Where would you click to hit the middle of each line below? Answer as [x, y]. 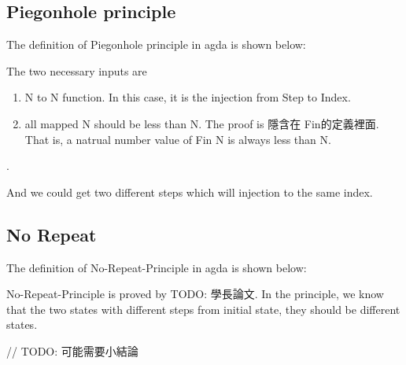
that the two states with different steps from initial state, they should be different [203, 309]
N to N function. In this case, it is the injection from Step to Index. [188, 97]
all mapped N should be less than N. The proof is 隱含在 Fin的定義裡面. [202, 123]
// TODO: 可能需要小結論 [72, 350]
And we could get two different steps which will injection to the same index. [190, 192]
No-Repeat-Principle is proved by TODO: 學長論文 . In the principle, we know [195, 294]
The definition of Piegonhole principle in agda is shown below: [156, 44]
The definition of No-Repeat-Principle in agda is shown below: [157, 267]
